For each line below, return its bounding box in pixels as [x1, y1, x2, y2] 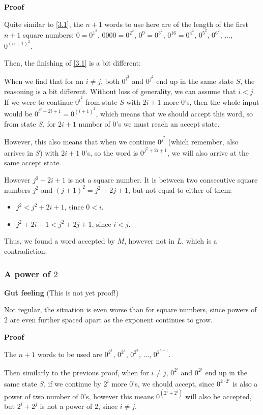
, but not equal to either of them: [128, 184, 232, 195]
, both [100, 76, 120, 86]
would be [4, 108, 33, 118]
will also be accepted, [185, 391, 252, 401]
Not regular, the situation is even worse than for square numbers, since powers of [4, 304, 257, 315]
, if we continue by [43, 378, 101, 389]
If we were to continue [4, 97, 73, 107]
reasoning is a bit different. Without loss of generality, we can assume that [4, 85, 236, 96]
